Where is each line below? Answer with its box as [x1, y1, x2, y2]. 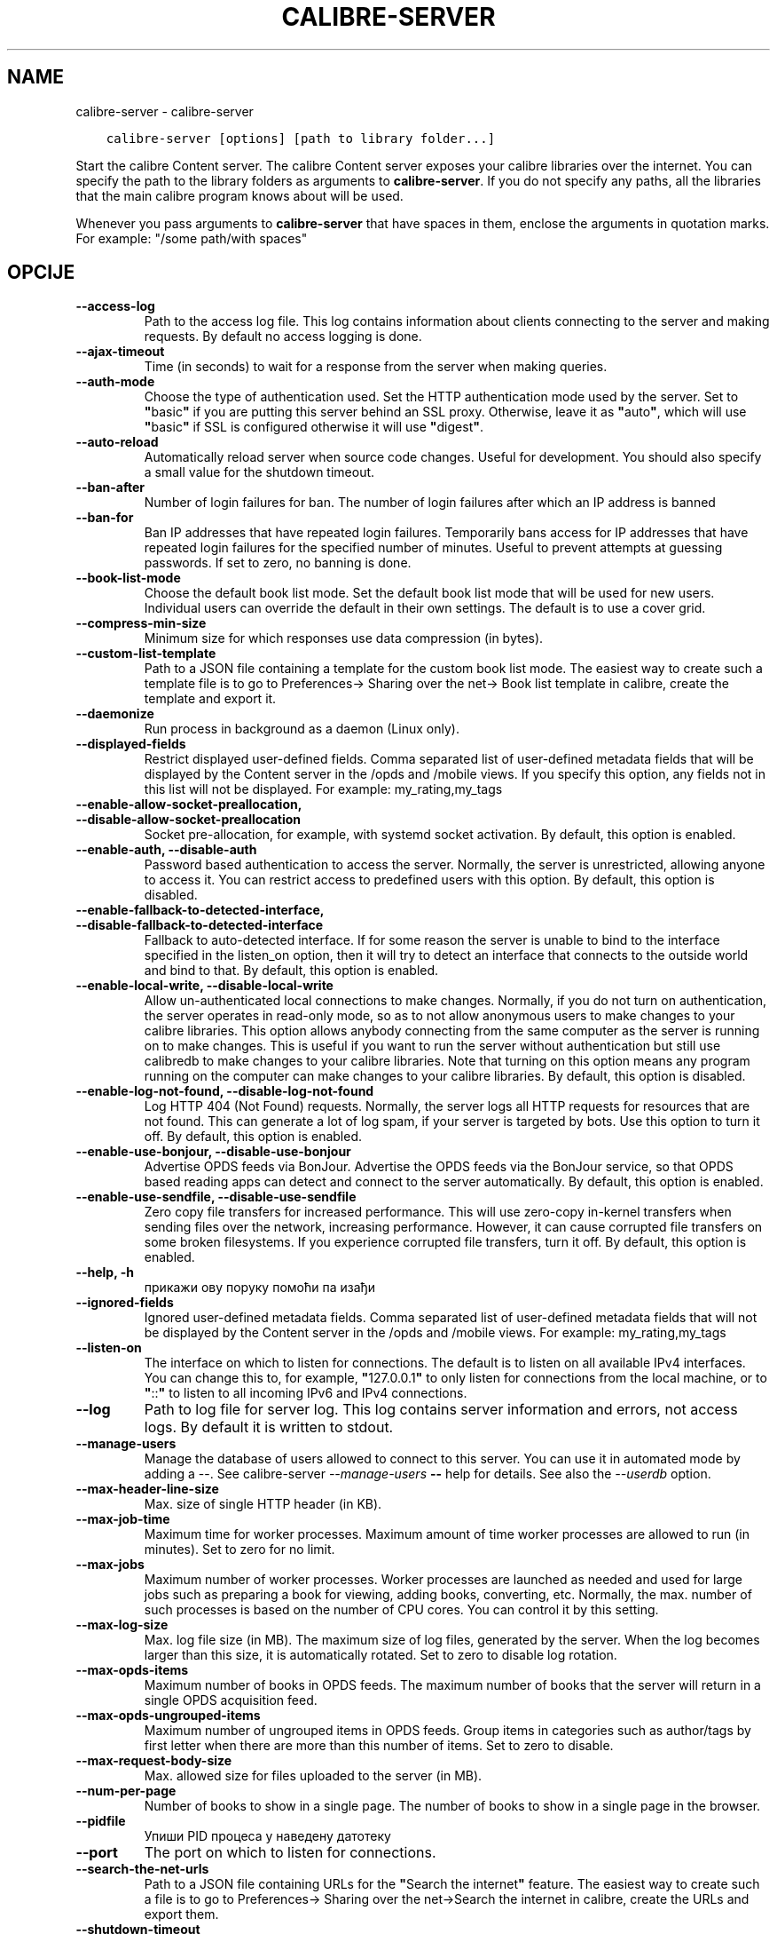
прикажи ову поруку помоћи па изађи [144, 1280, 376, 1296]
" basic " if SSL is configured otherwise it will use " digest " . [144, 419, 484, 435]
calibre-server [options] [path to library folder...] [106, 131, 496, 146]
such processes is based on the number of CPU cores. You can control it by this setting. [144, 1602, 659, 1618]
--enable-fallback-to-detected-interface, [75, 902, 325, 918]
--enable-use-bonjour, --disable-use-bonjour [75, 1144, 351, 1160]
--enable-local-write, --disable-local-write [75, 978, 334, 994]
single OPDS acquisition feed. [144, 1692, 318, 1708]
